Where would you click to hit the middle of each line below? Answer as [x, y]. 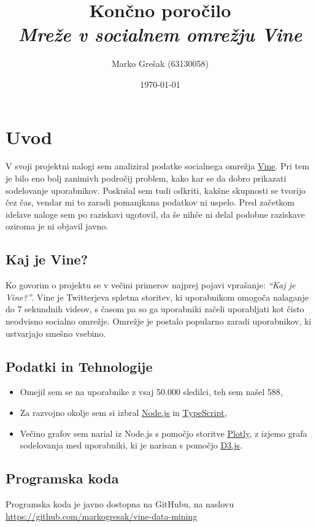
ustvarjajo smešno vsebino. [56, 333]
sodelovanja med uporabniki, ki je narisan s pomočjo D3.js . [131, 445]
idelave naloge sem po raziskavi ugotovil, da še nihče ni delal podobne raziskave [155, 214]
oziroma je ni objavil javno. [57, 226]
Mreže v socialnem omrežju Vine [160, 34]
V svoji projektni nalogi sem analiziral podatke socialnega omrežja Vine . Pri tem [157, 166]
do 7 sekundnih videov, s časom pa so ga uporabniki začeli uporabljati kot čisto [155, 309]
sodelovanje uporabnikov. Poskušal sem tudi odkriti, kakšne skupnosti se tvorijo [156, 190]
